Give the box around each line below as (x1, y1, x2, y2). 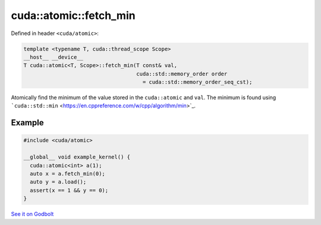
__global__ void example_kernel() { (23, 154, 131, 160)
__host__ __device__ (23, 53, 83, 61)
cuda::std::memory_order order (136, 70, 228, 77)
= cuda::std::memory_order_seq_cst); (142, 79, 253, 85)
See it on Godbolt (11, 211, 54, 218)
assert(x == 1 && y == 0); (30, 187, 109, 194)
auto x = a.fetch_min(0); (30, 170, 105, 178)
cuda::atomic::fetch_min (11, 9, 136, 22)
